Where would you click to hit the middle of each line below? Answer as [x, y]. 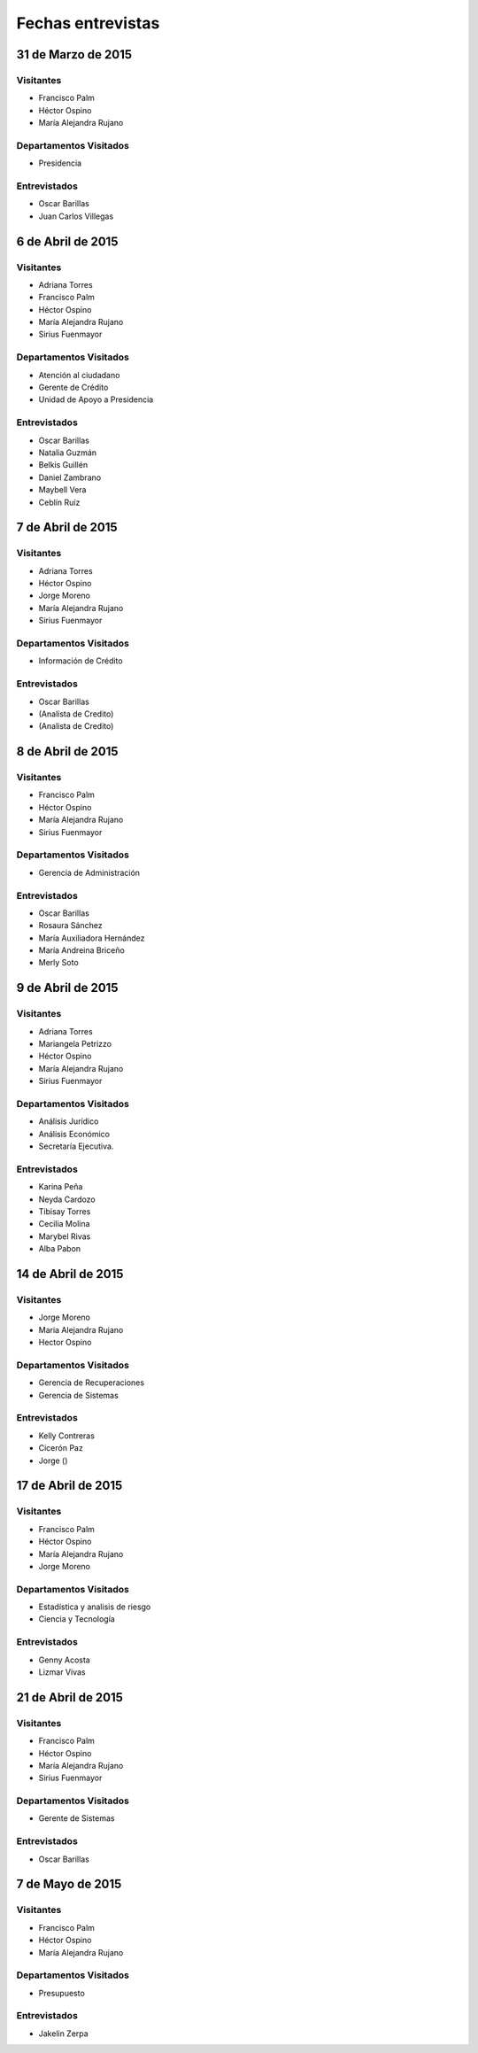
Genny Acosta [64, 1660]
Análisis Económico [74, 1134]
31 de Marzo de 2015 [74, 54]
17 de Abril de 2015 [69, 1486]
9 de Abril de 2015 [67, 988]
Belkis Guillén [63, 465]
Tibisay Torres [65, 1212]
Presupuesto [62, 1993]
